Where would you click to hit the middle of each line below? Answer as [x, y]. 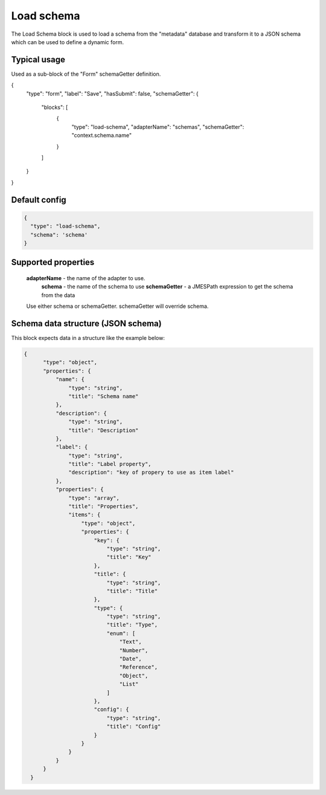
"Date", [130, 659]
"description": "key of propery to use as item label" [151, 473]
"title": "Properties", [104, 506]
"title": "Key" [129, 557]
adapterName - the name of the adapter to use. [86, 278]
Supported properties [53, 262]
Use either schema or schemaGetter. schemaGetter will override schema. [117, 306]
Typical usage [38, 60]
